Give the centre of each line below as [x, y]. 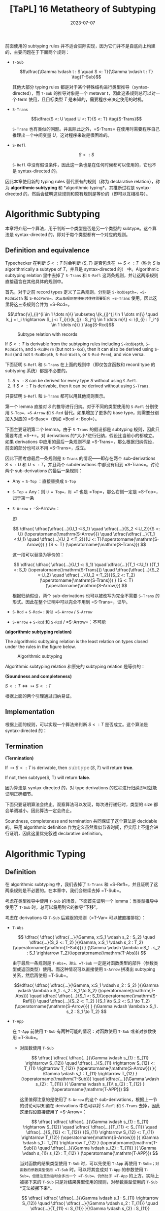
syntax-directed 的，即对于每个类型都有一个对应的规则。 [72, 234]
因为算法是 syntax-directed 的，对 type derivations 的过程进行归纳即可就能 [81, 788]
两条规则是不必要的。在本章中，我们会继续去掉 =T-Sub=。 [65, 890]
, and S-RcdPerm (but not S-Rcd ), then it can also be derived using [88, 349]
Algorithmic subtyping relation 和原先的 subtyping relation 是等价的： [75, 666]
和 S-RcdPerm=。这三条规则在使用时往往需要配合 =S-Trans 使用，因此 [88, 298]
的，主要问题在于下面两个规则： [37, 52]
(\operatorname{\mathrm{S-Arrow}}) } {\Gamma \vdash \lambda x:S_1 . [86, 1007]
